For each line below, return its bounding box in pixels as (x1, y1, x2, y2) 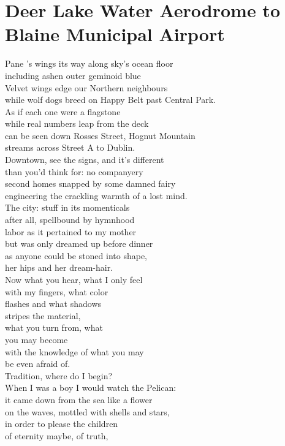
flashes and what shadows (5, 297, 102, 310)
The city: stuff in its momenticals (5, 201, 130, 214)
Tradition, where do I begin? (5, 369, 113, 382)
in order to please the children (5, 417, 118, 430)
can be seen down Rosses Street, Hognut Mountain (5, 129, 196, 142)
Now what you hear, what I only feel (5, 273, 143, 285)
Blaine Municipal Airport (5, 21, 225, 47)
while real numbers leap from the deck (5, 117, 149, 130)
